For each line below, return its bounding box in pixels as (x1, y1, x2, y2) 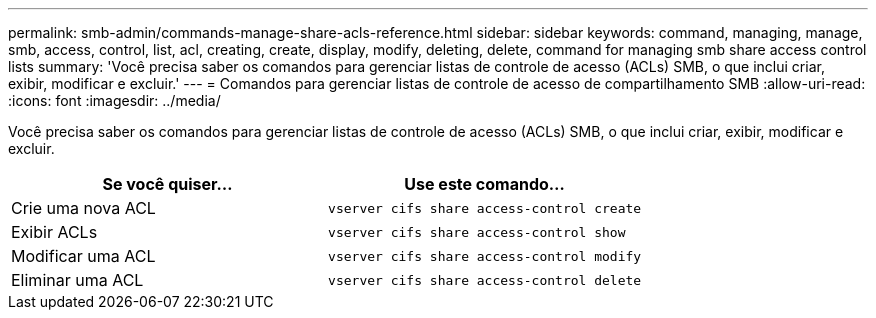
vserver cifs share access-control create (328, 200, 642, 216)
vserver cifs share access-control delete (328, 272, 642, 288)
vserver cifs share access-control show (328, 224, 626, 240)
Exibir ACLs (11, 222, 98, 242)
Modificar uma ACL (11, 246, 156, 266)
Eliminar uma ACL (11, 270, 144, 290)
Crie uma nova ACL (11, 198, 156, 218)
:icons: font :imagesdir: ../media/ (8, 92, 221, 109)
